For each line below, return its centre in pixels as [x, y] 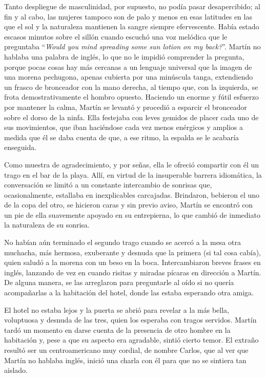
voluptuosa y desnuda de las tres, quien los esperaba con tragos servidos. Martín [130, 320]
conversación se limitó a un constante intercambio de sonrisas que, [108, 185]
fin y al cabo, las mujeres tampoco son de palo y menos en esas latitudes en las [128, 16]
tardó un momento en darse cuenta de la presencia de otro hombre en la [117, 329]
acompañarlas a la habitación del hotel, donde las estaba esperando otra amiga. [129, 293]
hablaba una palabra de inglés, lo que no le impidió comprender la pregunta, [124, 56]
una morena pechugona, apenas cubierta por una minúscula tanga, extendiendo [129, 77]
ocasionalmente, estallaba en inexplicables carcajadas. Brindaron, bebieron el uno [132, 194]
